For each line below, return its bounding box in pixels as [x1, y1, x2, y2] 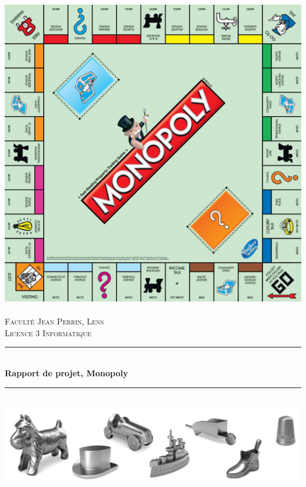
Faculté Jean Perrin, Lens [5, 315, 104, 327]
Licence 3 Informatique [5, 326, 91, 339]
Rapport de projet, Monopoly [5, 366, 128, 379]
